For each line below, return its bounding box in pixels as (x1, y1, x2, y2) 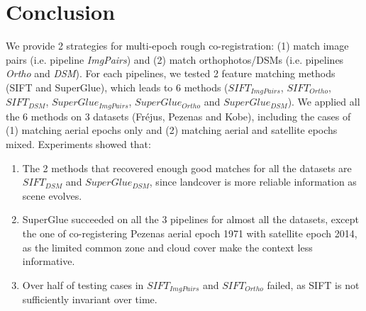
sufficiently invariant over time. (22, 292, 157, 307)
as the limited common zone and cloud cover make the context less (22, 239, 313, 254)
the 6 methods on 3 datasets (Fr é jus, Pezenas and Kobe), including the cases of (6, 108, 351, 123)
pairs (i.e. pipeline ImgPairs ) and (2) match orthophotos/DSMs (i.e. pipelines (6, 52, 344, 67)
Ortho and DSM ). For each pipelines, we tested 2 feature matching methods (6, 66, 335, 81)
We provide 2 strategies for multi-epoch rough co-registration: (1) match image (6, 38, 349, 53)
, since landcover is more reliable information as (149, 174, 357, 189)
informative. (22, 254, 75, 268)
